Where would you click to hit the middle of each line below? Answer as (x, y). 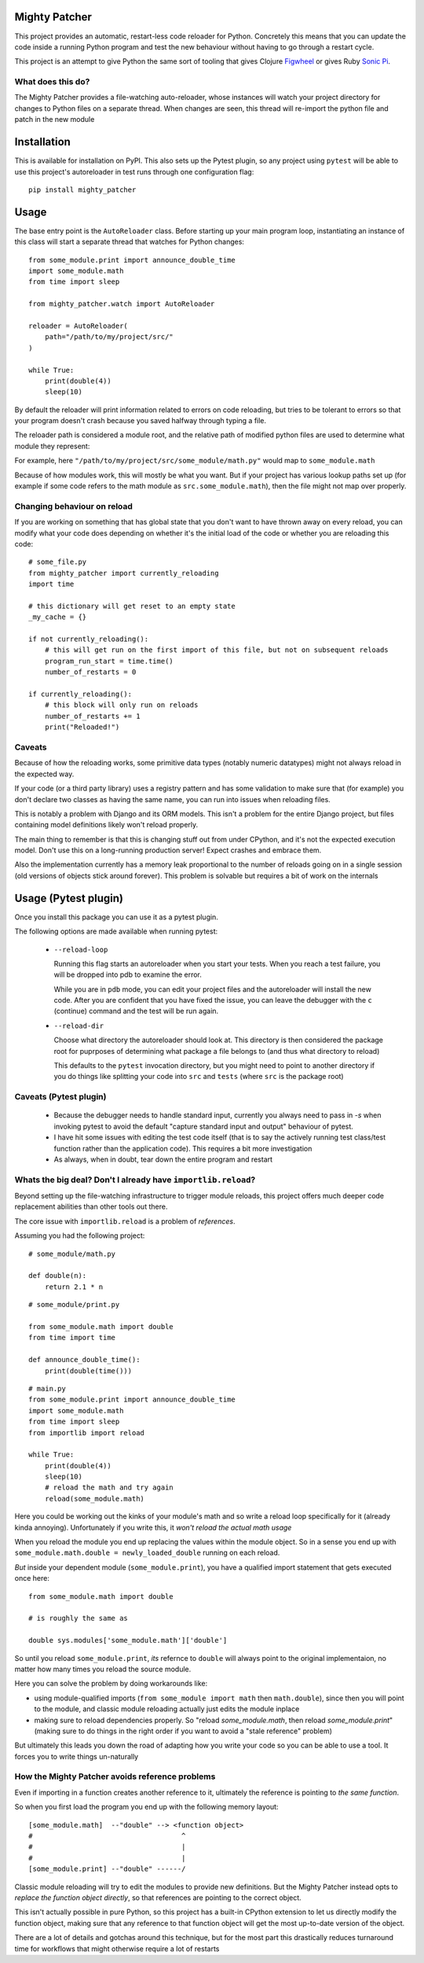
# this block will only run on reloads (121, 705)
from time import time (72, 1338)
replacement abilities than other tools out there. (91, 1206)
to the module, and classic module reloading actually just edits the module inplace (167, 1709)
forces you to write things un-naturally (77, 1756)
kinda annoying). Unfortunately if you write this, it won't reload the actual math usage (153, 1527)
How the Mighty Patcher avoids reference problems (115, 1777)
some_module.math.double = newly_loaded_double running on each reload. (147, 1552)
